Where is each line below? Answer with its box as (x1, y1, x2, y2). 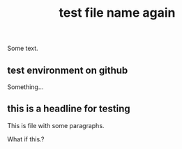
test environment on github (7, 64, 128, 76)
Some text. (7, 44, 38, 53)
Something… (7, 83, 44, 91)
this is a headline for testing (7, 103, 130, 115)
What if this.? (7, 134, 45, 143)
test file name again (59, 5, 176, 21)
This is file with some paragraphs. (7, 121, 105, 130)
